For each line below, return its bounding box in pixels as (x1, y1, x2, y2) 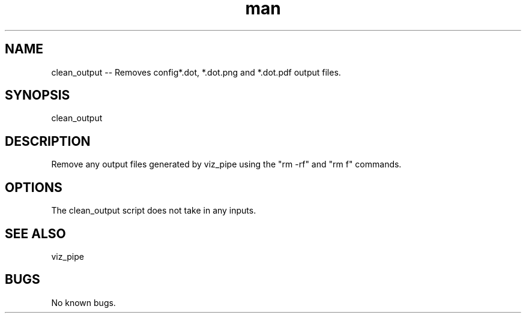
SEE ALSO (5, 226, 66, 241)
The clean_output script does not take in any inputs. (51, 205, 256, 216)
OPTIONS (5, 179, 62, 195)
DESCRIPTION (5, 133, 91, 149)
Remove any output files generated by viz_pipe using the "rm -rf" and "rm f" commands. (51, 159, 402, 170)
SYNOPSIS (5, 88, 70, 103)
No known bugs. (51, 297, 116, 308)
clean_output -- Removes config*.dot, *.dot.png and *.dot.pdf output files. (51, 67, 341, 77)
